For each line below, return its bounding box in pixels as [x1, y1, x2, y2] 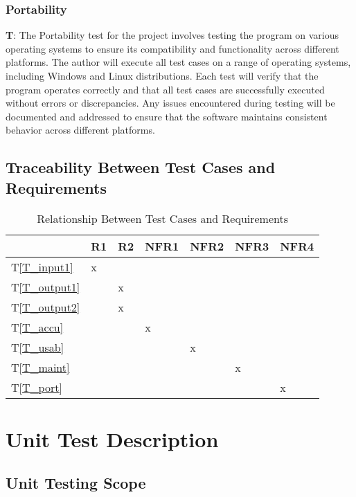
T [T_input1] [11, 258, 73, 275]
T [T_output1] [11, 278, 80, 295]
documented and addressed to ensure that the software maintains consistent [6, 109, 328, 123]
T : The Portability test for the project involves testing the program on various [6, 28, 339, 42]
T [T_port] [11, 379, 62, 395]
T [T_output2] [11, 298, 80, 315]
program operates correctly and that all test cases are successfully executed [6, 82, 325, 96]
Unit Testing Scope [6, 472, 146, 494]
